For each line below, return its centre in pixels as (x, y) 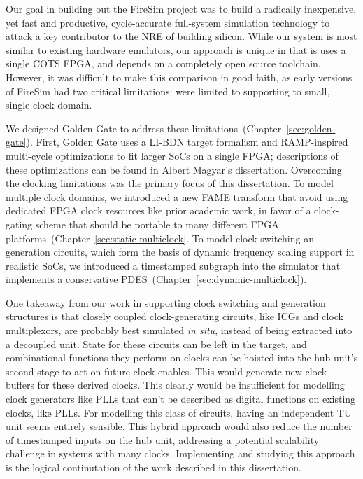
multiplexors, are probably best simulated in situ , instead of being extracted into (179, 330)
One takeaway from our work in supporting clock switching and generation (166, 302)
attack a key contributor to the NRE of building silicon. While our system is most (181, 36)
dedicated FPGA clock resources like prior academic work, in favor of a (158, 210)
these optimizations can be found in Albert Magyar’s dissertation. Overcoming (174, 169)
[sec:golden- (311, 128)
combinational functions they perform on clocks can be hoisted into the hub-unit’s (182, 357)
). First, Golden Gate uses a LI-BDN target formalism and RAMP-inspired (187, 142)
